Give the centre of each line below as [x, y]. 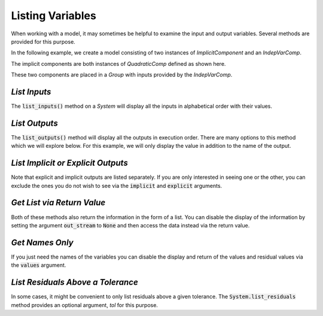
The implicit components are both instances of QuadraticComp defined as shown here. [118, 63]
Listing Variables [54, 16]
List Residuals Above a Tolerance [75, 282]
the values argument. [39, 265]
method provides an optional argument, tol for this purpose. [85, 305]
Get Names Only [42, 242]
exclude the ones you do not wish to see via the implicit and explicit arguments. [117, 186]
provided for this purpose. [43, 41]
